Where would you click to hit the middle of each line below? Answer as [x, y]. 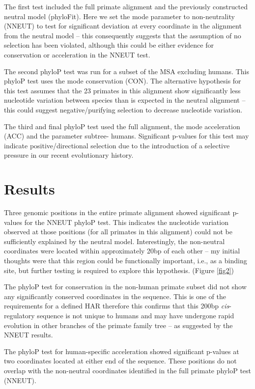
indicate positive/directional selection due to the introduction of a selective [117, 145]
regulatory [19, 315]
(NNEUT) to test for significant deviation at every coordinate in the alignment [123, 26]
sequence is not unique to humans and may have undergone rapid [136, 315]
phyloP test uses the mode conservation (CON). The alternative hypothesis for [123, 81]
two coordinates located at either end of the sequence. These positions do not [120, 361]
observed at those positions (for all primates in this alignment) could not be [118, 232]
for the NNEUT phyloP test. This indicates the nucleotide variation [126, 222]
